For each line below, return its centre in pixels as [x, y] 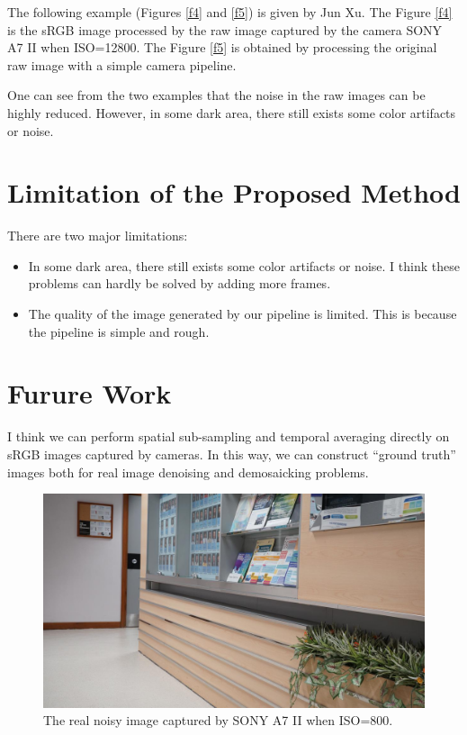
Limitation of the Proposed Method [234, 192]
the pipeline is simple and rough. [119, 331]
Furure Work [90, 393]
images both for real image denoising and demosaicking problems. [188, 472]
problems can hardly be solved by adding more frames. [180, 283]
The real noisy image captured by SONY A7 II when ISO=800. [218, 720]
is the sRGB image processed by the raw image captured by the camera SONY [225, 29]
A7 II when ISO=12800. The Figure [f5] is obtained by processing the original [222, 47]
